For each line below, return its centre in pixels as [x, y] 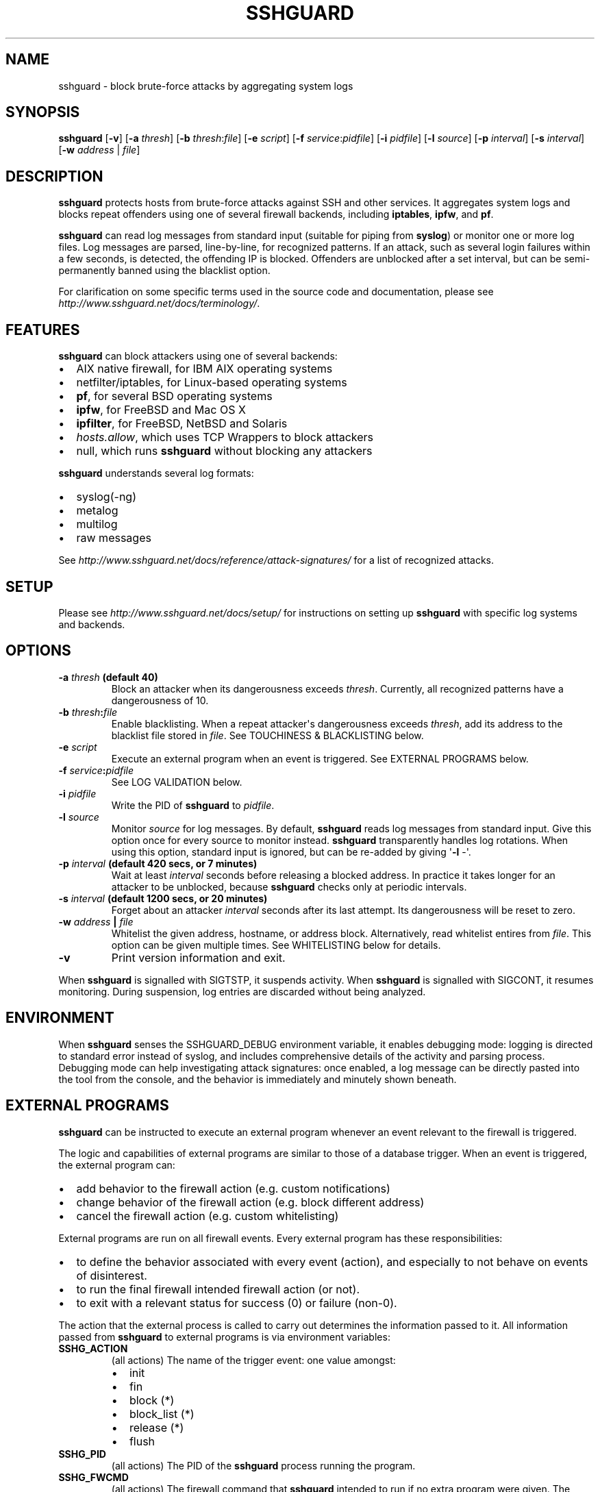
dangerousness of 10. [160, 700]
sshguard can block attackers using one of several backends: [198, 356]
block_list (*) [162, 1414]
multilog [97, 524]
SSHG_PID [82, 1454]
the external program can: [117, 1165]
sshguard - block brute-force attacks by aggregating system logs [206, 86]
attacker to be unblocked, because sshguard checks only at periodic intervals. [289, 886]
